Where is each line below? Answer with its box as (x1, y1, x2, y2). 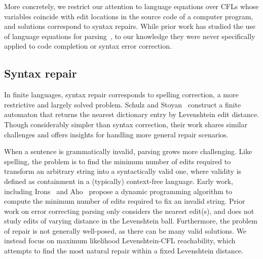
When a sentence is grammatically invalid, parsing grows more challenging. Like (4, 146, 252, 157)
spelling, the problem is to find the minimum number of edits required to (4, 156, 231, 166)
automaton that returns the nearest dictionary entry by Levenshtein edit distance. (4, 109, 259, 120)
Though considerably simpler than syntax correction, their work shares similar (4, 119, 247, 129)
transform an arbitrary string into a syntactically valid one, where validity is (4, 166, 242, 176)
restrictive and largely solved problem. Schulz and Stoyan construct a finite (4, 99, 241, 109)
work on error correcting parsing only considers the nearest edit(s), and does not (4, 205, 254, 216)
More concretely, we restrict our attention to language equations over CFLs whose (4, 1, 259, 11)
